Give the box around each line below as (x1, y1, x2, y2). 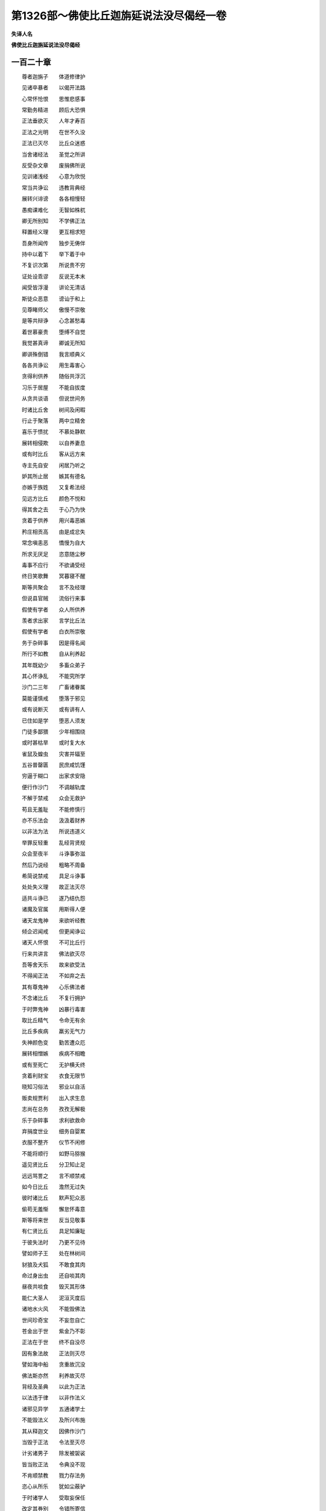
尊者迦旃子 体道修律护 (21, 73, 86, 80)
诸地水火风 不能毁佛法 (21, 1306, 86, 1313)
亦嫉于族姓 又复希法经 (21, 484, 86, 491)
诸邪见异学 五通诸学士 (21, 1405, 86, 1412)
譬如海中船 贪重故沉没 (21, 1361, 86, 1368)
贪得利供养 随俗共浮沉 (21, 372, 86, 380)
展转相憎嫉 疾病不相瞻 (21, 1050, 86, 1057)
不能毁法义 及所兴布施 (21, 1416, 86, 1423)
